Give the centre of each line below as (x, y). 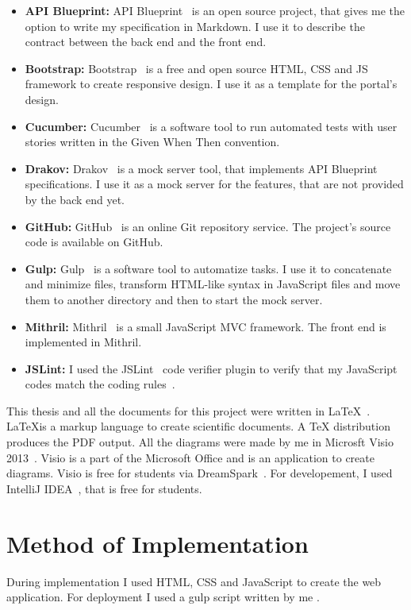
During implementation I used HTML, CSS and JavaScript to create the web (194, 581)
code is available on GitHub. (94, 242)
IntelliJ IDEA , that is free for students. (104, 488)
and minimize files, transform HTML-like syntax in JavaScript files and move (213, 284)
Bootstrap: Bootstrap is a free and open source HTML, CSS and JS (196, 68)
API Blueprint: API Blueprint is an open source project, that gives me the (215, 10)
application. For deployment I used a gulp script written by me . (163, 597)
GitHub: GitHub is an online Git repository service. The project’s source (208, 226)
